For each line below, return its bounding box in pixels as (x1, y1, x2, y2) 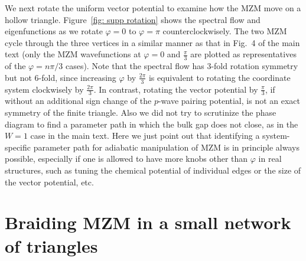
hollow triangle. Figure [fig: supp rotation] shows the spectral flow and (5, 13, 261, 25)
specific (5, 141, 31, 153)
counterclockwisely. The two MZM (162, 25, 287, 37)
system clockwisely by (5, 83, 84, 95)
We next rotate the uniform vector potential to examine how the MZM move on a (5, 2, 301, 14)
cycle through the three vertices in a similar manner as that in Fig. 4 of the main (5, 36, 300, 48)
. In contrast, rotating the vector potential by (93, 83, 258, 95)
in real (258, 152, 282, 165)
